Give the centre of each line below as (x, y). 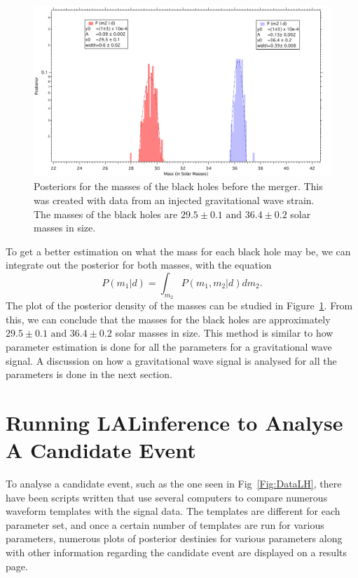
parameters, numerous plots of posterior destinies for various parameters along (174, 538)
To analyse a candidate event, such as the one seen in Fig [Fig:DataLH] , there (174, 484)
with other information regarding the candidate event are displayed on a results (176, 552)
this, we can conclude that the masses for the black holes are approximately (168, 319)
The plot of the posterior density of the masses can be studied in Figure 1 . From (179, 305)
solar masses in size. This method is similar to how (224, 333)
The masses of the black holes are (106, 214)
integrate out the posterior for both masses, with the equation (139, 265)
